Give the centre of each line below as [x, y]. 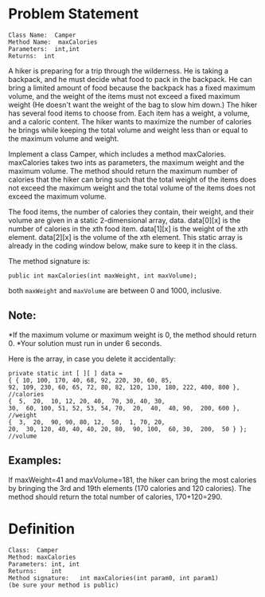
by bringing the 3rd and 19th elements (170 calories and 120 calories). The [130, 488]
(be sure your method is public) [64, 585]
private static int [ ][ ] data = [66, 373]
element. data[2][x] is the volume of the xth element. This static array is [125, 237]
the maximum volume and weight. [64, 138]
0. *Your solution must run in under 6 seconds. [85, 343]
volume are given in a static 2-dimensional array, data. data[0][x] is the [125, 220]
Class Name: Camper [43, 35]
